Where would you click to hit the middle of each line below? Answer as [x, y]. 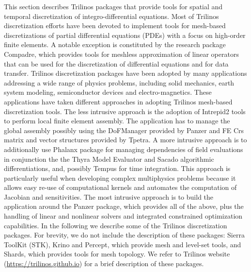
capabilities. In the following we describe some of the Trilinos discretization [116, 225]
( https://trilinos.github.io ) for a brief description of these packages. [104, 263]
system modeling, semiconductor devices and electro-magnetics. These [108, 92]
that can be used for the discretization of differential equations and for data [116, 63]
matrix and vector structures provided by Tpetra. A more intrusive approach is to [125, 140]
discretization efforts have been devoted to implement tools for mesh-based [115, 25]
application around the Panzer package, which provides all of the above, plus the [124, 206]
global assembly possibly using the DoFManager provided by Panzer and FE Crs [124, 130]
